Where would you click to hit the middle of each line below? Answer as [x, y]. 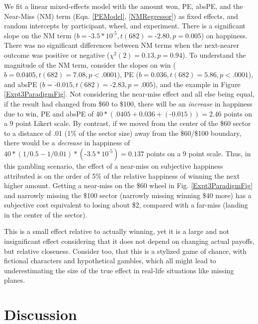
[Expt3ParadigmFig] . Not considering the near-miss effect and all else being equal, [129, 94]
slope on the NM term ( [40, 35]
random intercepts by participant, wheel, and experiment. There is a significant [125, 26]
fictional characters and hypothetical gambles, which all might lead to [110, 261]
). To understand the [214, 54]
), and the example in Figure [197, 84]
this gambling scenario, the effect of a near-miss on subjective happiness [114, 165]
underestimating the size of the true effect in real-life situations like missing [119, 270]
